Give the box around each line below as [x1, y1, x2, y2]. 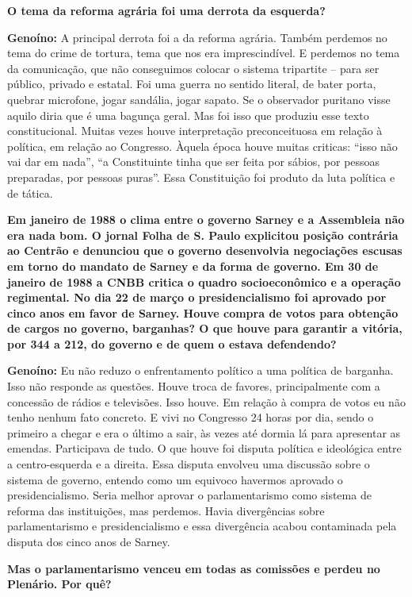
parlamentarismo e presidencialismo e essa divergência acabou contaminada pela [7, 518, 397, 534]
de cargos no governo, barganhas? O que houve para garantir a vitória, [7, 320, 402, 337]
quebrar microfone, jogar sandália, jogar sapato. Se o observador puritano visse [7, 91, 391, 107]
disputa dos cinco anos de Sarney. [7, 533, 170, 549]
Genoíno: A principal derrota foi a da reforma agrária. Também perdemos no [7, 29, 387, 45]
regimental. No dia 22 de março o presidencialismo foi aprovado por [7, 289, 387, 306]
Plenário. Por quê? [7, 576, 112, 592]
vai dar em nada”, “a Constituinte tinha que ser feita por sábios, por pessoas [7, 153, 380, 170]
